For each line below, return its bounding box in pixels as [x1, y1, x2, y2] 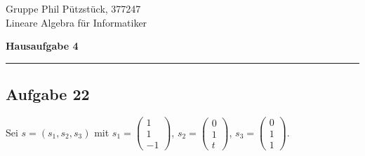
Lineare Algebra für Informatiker [6, 15, 147, 29]
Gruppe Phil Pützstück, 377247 [6, 1, 141, 15]
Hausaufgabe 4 [6, 38, 79, 53]
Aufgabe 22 [6, 83, 90, 105]
